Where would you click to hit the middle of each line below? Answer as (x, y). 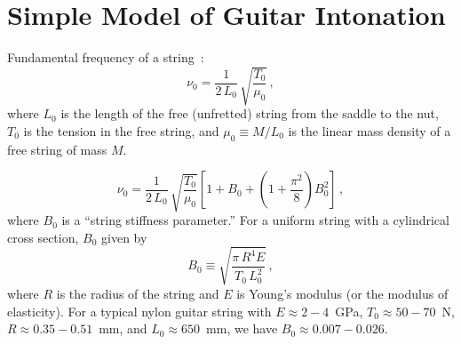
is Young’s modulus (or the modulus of (342, 293)
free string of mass (57, 149)
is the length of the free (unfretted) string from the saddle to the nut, (250, 113)
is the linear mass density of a (370, 130)
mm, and (123, 328)
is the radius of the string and (138, 293)
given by (124, 237)
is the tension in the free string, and (121, 130)
